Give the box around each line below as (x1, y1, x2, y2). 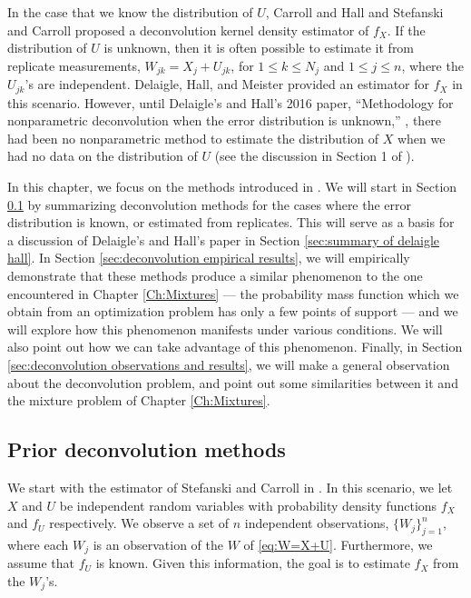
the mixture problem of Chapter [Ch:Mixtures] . (7, 391, 270, 410)
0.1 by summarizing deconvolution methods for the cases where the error (7, 194, 412, 214)
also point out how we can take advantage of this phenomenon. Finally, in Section (7, 337, 463, 356)
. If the (387, 20, 426, 39)
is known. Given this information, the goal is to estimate (95, 553, 410, 573)
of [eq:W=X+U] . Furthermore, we (243, 534, 433, 553)
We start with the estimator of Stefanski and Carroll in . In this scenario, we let (7, 477, 453, 496)
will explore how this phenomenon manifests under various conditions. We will (7, 319, 443, 338)
